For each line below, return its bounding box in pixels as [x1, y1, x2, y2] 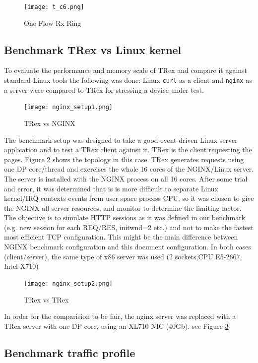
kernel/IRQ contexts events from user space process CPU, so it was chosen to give [4, 193, 254, 203]
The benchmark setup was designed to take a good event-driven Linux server [4, 134, 238, 145]
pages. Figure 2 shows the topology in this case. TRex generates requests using [4, 154, 244, 164]
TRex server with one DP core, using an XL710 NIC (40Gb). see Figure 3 [4, 320, 229, 331]
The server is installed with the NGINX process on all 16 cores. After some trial [4, 173, 248, 183]
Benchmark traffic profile [4, 345, 135, 360]
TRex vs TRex [24, 294, 69, 304]
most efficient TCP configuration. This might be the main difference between [4, 232, 238, 242]
